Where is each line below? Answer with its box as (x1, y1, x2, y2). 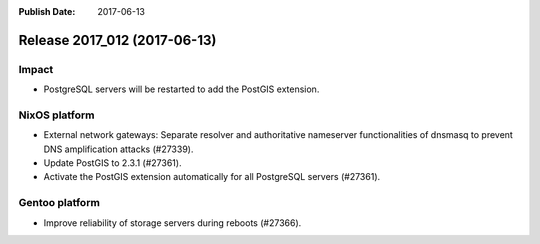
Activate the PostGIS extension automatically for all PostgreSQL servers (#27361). (43, 171, 381, 183)
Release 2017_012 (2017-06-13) (18, 31, 217, 49)
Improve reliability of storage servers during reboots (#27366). (43, 216, 302, 229)
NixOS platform (18, 108, 95, 122)
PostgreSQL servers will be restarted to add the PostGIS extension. (43, 83, 320, 95)
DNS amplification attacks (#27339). (43, 143, 194, 155)
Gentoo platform (18, 196, 100, 210)
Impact (18, 62, 54, 76)
